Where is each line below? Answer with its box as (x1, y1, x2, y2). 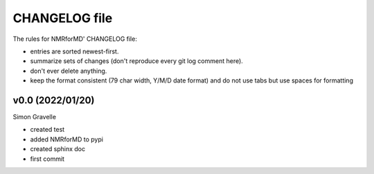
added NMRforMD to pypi (30, 135, 104, 143)
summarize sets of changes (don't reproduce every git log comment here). (30, 57, 244, 65)
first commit (30, 155, 65, 163)
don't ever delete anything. (30, 67, 107, 75)
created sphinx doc (30, 145, 86, 153)
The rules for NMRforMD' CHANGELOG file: (12, 35, 138, 43)
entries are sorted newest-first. (30, 47, 119, 55)
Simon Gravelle (12, 113, 57, 121)
